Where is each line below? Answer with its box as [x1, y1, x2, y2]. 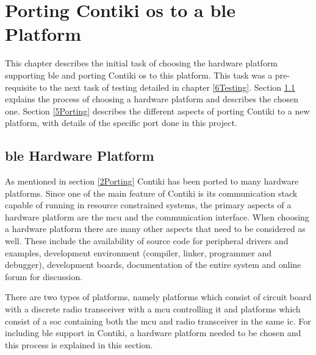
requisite [5, 80, 37, 93]
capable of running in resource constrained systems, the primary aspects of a [5, 199, 292, 211]
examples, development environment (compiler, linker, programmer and [5, 246, 272, 259]
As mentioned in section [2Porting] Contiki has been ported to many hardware [5, 175, 299, 188]
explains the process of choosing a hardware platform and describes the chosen [5, 93, 298, 105]
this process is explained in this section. [5, 338, 153, 351]
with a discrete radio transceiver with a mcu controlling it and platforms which [5, 303, 301, 315]
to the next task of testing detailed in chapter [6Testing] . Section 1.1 [39, 80, 295, 93]
